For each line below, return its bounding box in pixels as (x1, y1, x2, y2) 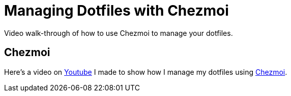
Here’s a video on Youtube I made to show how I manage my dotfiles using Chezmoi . (4, 67, 287, 76)
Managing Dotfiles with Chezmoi (4, 2, 229, 19)
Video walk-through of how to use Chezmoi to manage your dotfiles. (4, 28, 233, 37)
